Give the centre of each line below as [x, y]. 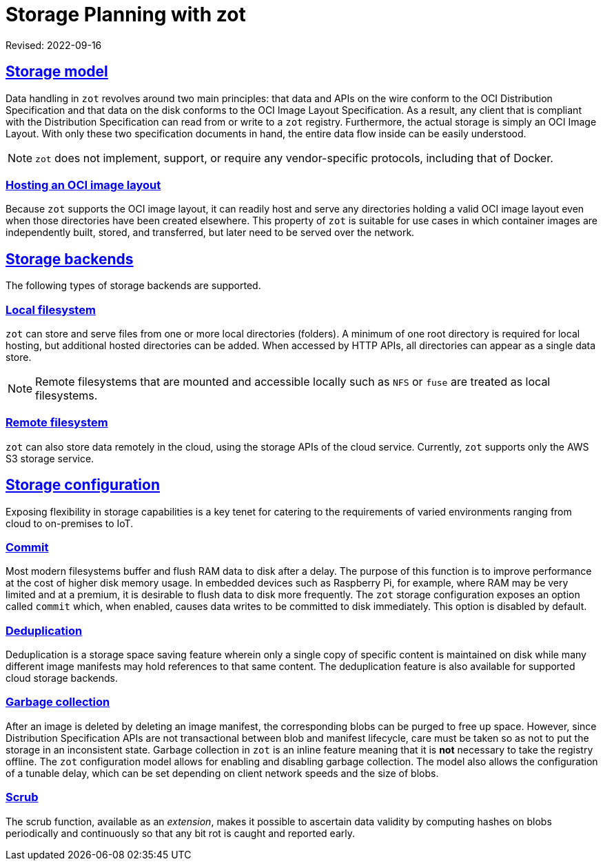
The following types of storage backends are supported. [133, 286]
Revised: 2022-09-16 [54, 45]
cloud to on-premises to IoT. [70, 523]
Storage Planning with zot [126, 14]
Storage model [57, 72]
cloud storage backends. [62, 678]
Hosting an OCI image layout [83, 185]
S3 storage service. [50, 458]
